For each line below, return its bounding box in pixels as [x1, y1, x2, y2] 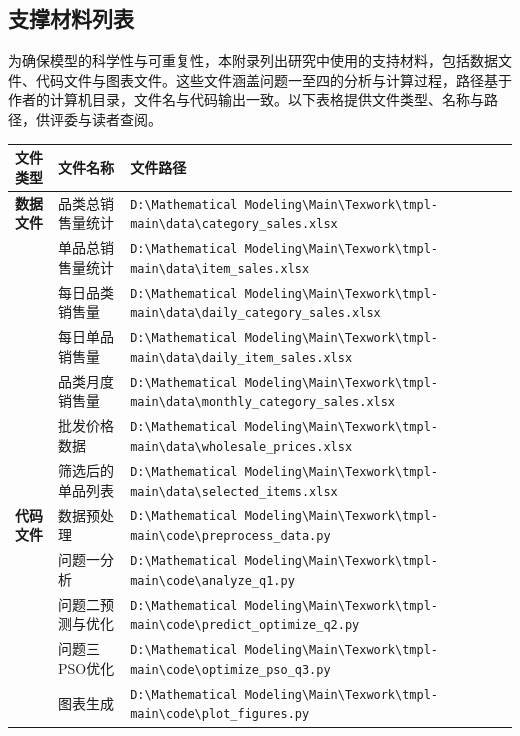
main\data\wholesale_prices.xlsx [130, 439, 353, 454]
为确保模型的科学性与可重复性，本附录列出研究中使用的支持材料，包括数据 [8, 50, 498, 71]
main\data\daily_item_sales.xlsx [130, 350, 353, 365]
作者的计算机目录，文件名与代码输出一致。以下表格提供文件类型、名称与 [8, 89, 484, 110]
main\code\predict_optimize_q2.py [130, 618, 360, 633]
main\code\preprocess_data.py [130, 529, 331, 544]
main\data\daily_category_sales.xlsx [130, 306, 381, 321]
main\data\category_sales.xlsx [130, 217, 338, 232]
